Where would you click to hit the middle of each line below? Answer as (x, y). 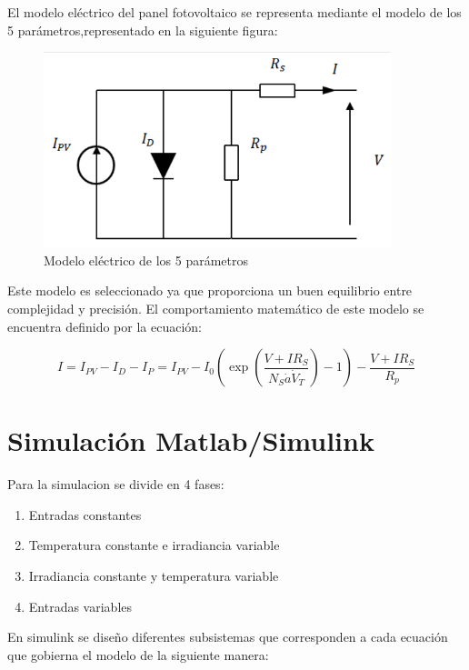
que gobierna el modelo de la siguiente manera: (138, 654)
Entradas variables (80, 606)
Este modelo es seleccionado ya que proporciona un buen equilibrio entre (210, 290)
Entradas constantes (85, 514)
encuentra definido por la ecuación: (105, 326)
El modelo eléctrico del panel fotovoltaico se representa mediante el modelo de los (234, 12)
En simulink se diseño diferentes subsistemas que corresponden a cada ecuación (228, 637)
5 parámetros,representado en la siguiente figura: (143, 30)
